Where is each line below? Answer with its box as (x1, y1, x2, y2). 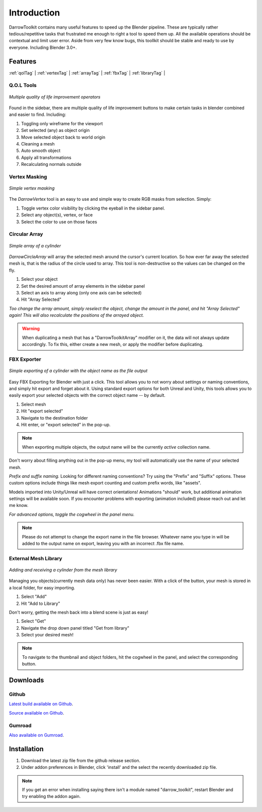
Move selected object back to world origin (21, 134, 106, 140)
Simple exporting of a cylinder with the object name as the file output (9, 368, 148, 374)
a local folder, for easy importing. (9, 585, 75, 590)
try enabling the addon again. (22, 794, 81, 799)
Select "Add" (21, 594, 47, 600)
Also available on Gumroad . (9, 732, 64, 738)
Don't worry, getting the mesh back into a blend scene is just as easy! (9, 609, 148, 615)
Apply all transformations (21, 154, 71, 160)
